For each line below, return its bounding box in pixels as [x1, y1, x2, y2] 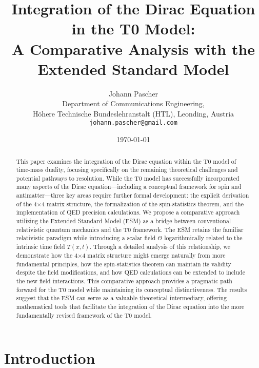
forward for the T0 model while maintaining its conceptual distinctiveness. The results [16, 285, 247, 294]
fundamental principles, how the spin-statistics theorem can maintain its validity [16, 259, 231, 268]
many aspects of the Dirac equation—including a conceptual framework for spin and [16, 182, 242, 191]
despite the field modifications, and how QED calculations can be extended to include [16, 268, 245, 277]
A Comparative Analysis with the [11, 38, 255, 59]
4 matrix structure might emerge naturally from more [82, 251, 226, 260]
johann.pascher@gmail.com [89, 119, 177, 127]
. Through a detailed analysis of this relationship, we [89, 242, 230, 251]
